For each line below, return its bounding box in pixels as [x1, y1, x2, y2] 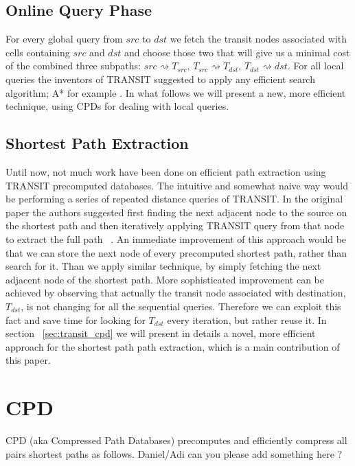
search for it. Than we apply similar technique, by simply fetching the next [5, 259, 321, 273]
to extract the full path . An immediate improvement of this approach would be [5, 231, 347, 246]
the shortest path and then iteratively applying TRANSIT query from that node [5, 218, 345, 233]
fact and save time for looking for [5, 312, 146, 327]
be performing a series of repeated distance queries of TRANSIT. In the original [5, 191, 343, 206]
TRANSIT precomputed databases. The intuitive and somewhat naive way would [5, 178, 348, 192]
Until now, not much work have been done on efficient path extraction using [5, 164, 326, 178]
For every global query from [5, 32, 123, 46]
